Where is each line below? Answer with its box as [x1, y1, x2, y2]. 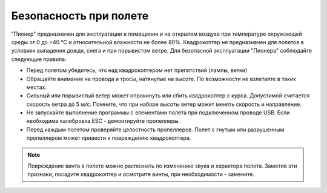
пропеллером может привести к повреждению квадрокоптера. [26, 134, 191, 142]
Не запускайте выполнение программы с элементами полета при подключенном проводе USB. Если [26, 109, 290, 116]
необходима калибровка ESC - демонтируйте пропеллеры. [26, 117, 180, 125]
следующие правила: [11, 55, 67, 63]
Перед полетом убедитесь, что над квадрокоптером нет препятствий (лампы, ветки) [26, 67, 248, 74]
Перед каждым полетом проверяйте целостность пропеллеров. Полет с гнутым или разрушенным [26, 126, 285, 133]
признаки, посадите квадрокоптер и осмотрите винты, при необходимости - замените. [27, 171, 254, 178]
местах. [26, 83, 47, 91]
